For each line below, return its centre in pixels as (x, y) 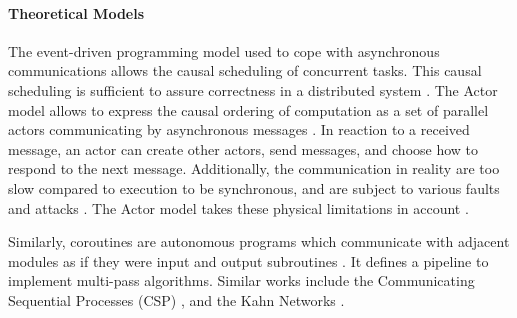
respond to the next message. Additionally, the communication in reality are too (254, 168)
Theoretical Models (76, 12)
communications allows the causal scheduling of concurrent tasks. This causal (245, 70)
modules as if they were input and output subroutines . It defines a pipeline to (248, 260)
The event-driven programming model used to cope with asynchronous (224, 50)
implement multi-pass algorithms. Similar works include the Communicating (241, 280)
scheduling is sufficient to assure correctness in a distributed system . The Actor (253, 89)
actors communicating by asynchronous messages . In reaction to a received (239, 129)
